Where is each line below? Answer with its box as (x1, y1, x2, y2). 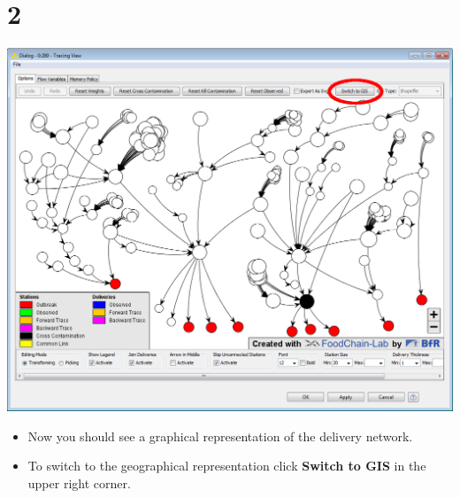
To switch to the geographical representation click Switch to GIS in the (27, 456, 426, 475)
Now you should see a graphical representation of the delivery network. (27, 426, 413, 445)
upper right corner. (27, 473, 131, 492)
